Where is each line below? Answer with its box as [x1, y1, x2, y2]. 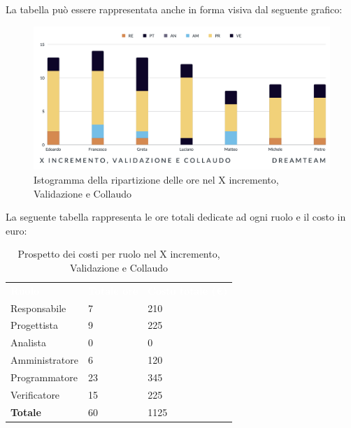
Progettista [10, 318, 58, 332]
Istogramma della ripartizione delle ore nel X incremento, [34, 172, 279, 186]
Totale [10, 404, 41, 419]
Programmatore [10, 370, 78, 384]
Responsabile [10, 300, 66, 315]
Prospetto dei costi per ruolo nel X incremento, [17, 246, 220, 261]
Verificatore [10, 387, 60, 401]
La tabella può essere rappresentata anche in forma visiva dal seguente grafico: [6, 2, 343, 16]
